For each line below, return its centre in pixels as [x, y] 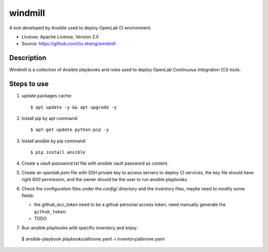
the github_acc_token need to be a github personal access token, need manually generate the [130, 205]
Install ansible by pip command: [54, 141]
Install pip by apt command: [50, 118]
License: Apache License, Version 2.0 [60, 37]
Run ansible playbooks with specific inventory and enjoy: [80, 228]
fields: [28, 195]
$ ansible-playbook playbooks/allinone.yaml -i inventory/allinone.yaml [93, 239]
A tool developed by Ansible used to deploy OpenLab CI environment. [80, 28]
